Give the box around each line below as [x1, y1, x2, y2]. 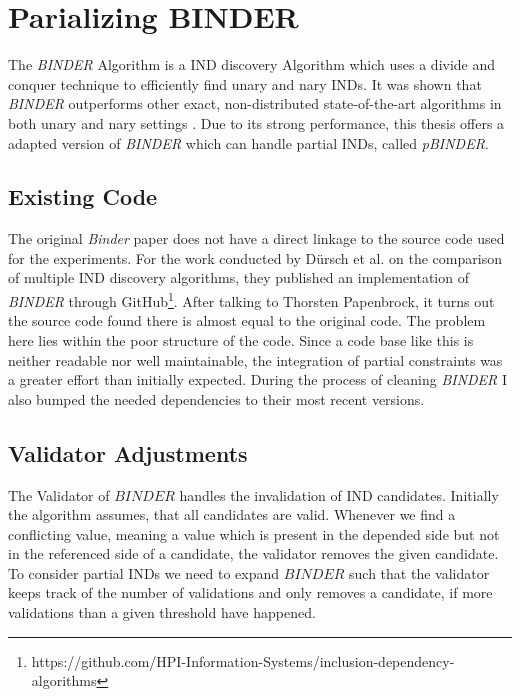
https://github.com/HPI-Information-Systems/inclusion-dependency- [31, 650, 455, 671]
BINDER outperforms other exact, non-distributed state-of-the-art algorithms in [8, 93, 502, 114]
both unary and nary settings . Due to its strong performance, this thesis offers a [8, 112, 505, 133]
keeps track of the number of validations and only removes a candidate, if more [8, 582, 493, 603]
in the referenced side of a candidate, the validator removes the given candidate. [8, 543, 499, 564]
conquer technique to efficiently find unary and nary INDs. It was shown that [8, 73, 482, 94]
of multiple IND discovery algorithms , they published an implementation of [8, 267, 469, 288]
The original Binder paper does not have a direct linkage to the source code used [8, 228, 505, 249]
